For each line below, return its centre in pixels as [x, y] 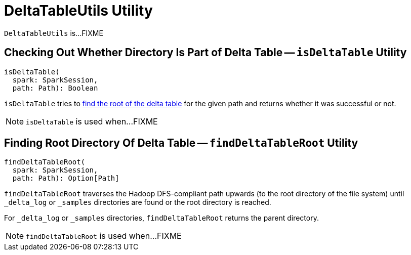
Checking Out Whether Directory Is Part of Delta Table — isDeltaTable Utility [205, 53]
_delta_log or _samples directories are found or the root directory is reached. [138, 202]
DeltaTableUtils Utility [78, 11]
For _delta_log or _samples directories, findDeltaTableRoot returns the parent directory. [161, 218]
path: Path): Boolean [55, 88]
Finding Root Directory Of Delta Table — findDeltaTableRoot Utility [181, 143]
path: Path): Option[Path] [66, 178]
